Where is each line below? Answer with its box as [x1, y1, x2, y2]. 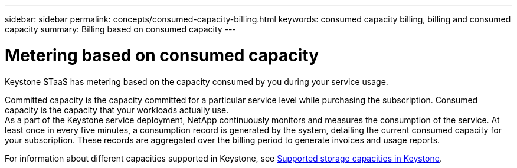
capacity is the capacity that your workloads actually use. [5, 104, 229, 115]
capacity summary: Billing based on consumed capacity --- [5, 24, 236, 34]
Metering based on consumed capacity [5, 45, 319, 65]
